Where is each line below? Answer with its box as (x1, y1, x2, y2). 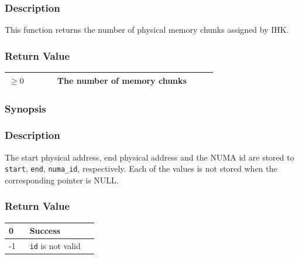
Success (29, 224, 60, 237)
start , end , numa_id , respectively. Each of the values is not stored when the (5, 162, 277, 175)
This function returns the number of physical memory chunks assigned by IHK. (5, 23, 289, 36)
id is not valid (29, 240, 81, 252)
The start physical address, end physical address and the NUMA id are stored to (5, 151, 294, 163)
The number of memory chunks (57, 74, 187, 86)
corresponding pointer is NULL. (5, 173, 119, 186)
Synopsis (5, 101, 46, 115)
